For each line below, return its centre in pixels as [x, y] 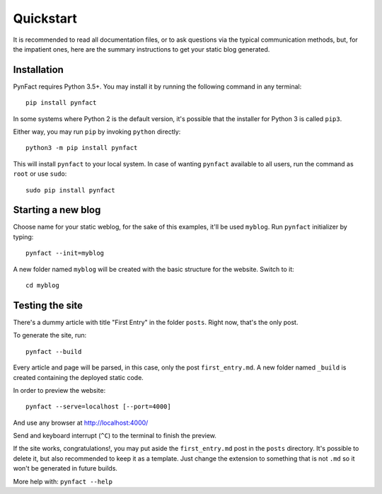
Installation [38, 70]
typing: [23, 236]
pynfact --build [54, 351]
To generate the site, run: [50, 335]
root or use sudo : [40, 174]
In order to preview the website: [59, 390]
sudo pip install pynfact [71, 190]
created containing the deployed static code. [79, 377]
